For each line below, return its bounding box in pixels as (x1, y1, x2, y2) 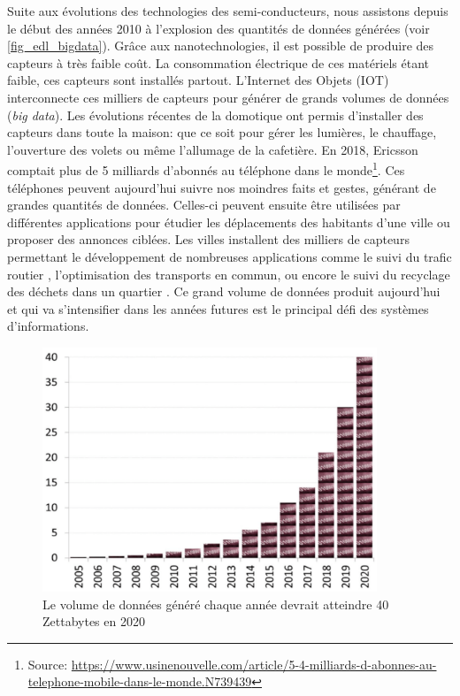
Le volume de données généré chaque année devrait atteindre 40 (42, 594, 389, 613)
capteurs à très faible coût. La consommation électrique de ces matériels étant (7, 53, 430, 72)
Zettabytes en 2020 (42, 612, 145, 631)
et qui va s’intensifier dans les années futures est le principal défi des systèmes (7, 299, 429, 317)
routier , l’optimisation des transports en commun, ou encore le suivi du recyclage (7, 264, 450, 283)
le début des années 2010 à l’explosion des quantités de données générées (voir (7, 19, 430, 37)
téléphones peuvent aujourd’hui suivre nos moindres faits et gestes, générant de (7, 178, 436, 196)
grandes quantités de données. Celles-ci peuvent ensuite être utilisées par (7, 195, 401, 214)
